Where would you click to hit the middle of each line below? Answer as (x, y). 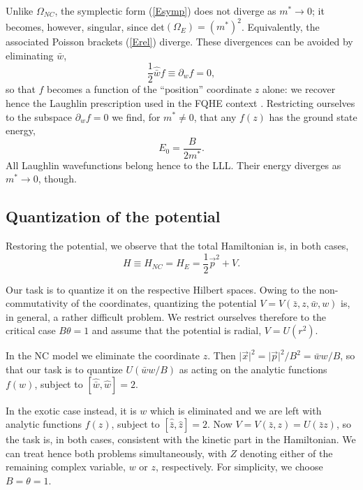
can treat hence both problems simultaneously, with (116, 453)
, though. (57, 179)
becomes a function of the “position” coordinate (149, 89)
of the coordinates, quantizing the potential (164, 303)
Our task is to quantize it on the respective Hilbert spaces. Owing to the (161, 289)
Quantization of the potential (113, 216)
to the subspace (39, 116)
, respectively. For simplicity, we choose (239, 467)
